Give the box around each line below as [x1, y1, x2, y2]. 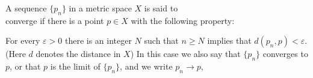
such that [144, 34, 179, 47]
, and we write [120, 60, 173, 73]
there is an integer [64, 34, 132, 47]
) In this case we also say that [130, 47, 241, 60]
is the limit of [50, 60, 101, 73]
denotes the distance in [36, 47, 121, 60]
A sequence [5, 2, 47, 14]
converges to [262, 47, 308, 60]
